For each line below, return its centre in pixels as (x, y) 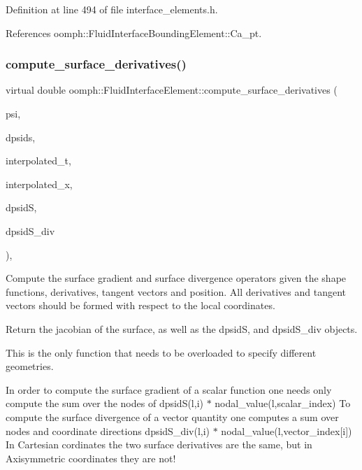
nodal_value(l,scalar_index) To (283, 403)
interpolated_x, (39, 184)
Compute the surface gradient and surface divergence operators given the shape (176, 278)
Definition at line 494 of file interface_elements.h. (112, 9)
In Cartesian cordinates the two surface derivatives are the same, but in (159, 444)
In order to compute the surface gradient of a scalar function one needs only (169, 389)
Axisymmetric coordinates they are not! (91, 458)
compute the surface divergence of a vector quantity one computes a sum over (172, 416)
